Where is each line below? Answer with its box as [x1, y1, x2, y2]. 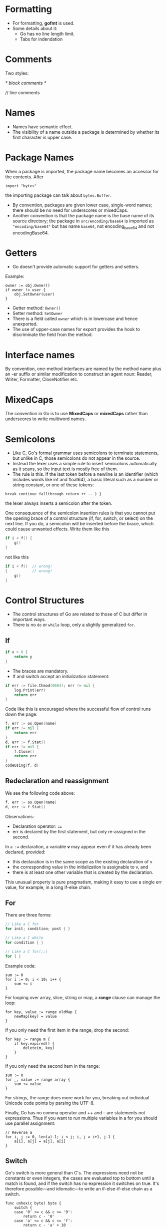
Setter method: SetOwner [12, 311, 62, 317]
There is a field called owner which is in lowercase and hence [12, 316, 138, 322]
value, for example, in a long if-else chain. [5, 884, 91, 890]
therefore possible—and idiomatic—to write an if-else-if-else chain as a [5, 1186, 152, 1192]
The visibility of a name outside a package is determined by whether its [12, 129, 160, 135]
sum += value [14, 1081, 41, 1086]
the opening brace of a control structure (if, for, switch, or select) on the [5, 515, 153, 521]
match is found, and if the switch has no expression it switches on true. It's [5, 1180, 159, 1186]
